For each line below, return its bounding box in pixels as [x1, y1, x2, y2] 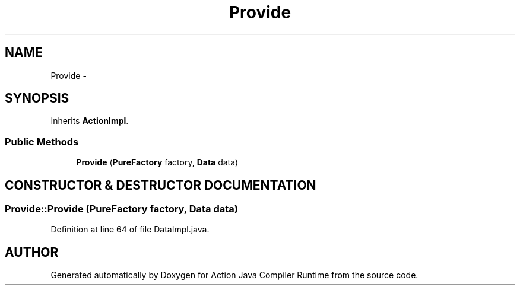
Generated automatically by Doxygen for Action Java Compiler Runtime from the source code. [50, 270, 418, 281]
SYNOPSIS [5, 91, 69, 106]
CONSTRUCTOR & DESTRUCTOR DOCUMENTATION [5, 177, 316, 193]
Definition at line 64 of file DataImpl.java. [50, 224, 210, 235]
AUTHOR [5, 244, 59, 260]
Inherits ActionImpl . [50, 116, 129, 126]
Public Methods [5, 135, 79, 148]
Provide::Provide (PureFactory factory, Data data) [5, 203, 238, 215]
